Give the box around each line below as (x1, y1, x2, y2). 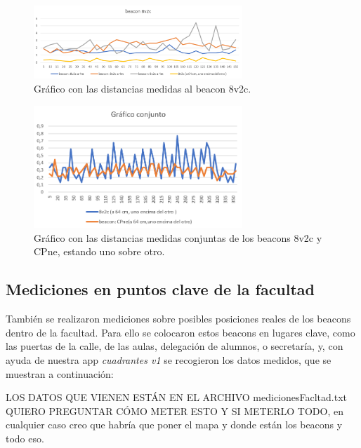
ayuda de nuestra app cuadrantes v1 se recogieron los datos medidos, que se (6, 352, 332, 367)
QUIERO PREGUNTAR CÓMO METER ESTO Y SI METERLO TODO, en (6, 403, 343, 418)
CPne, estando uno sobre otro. (34, 244, 165, 259)
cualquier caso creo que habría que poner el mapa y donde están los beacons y (6, 417, 343, 432)
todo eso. (6, 430, 44, 445)
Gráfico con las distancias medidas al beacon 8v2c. (34, 81, 251, 95)
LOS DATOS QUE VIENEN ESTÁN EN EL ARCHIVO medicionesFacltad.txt (6, 390, 348, 405)
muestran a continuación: (6, 366, 114, 381)
